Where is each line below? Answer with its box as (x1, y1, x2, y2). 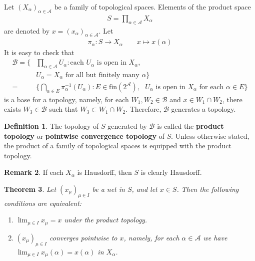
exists (4, 104, 21, 114)
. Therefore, (125, 104, 161, 114)
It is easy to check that (4, 47, 74, 58)
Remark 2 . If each (4, 167, 63, 177)
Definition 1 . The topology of (4, 120, 99, 131)
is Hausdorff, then (77, 167, 132, 177)
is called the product (157, 120, 224, 131)
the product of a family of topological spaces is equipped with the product (4, 140, 231, 151)
